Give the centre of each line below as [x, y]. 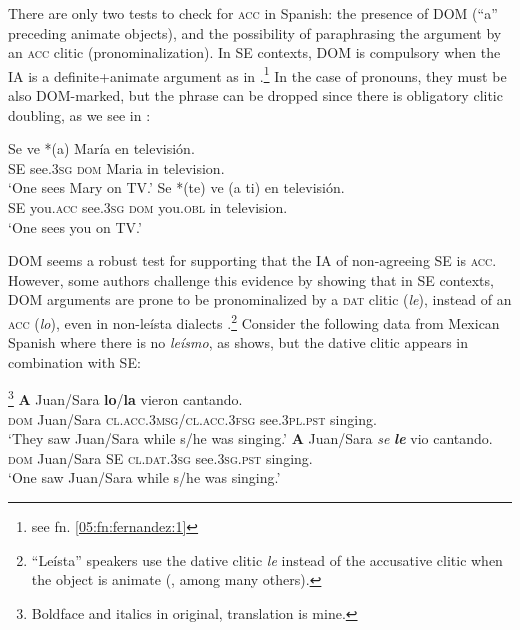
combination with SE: [74, 361]
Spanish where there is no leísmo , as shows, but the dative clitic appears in [238, 342]
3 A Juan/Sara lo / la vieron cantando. [125, 398]
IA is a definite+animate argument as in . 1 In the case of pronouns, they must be [257, 74]
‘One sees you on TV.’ [75, 226]
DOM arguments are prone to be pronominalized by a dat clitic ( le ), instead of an [260, 299]
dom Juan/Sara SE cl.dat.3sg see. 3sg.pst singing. [160, 457]
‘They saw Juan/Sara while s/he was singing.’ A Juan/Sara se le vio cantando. [250, 438]
